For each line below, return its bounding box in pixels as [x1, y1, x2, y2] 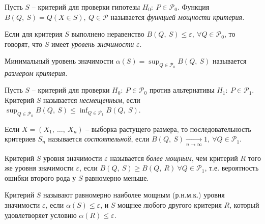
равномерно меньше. [85, 172, 149, 183]
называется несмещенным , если [43, 94, 140, 105]
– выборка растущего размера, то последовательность [85, 123, 251, 134]
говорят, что [5, 38, 42, 49]
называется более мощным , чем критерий [110, 152, 238, 163]
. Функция [177, 2, 210, 12]
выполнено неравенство [71, 29, 144, 39]
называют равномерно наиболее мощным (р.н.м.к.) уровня [43, 189, 225, 200]
